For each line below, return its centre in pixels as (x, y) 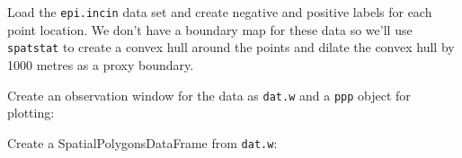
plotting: (31, 113)
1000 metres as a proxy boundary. (101, 64)
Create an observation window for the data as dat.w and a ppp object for (209, 95)
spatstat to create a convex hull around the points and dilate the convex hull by (231, 47)
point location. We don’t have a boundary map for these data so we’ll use (210, 29)
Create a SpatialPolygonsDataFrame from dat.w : (142, 142)
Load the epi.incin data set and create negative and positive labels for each (220, 12)
